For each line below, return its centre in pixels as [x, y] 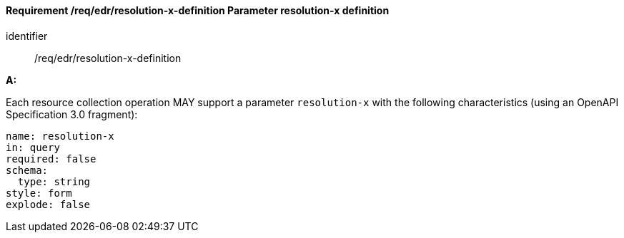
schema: [27, 170]
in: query [33, 147]
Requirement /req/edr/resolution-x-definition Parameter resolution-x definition [198, 10]
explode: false [48, 204]
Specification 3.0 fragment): [72, 114]
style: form [39, 193]
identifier [27, 36]
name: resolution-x [60, 136]
